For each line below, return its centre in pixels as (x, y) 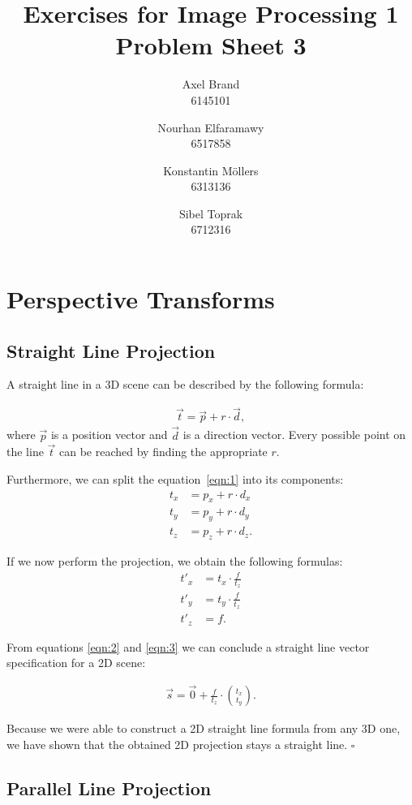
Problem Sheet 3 (211, 45)
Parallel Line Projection (109, 788)
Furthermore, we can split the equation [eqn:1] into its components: (175, 478)
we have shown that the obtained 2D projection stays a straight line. (177, 744)
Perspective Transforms (141, 299)
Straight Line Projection (111, 350)
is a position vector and (109, 435)
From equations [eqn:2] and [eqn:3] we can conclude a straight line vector (188, 646)
